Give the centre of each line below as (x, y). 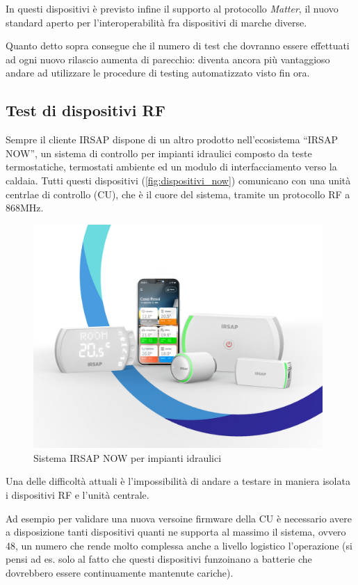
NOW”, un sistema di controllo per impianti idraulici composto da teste (159, 153)
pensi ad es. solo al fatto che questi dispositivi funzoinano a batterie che (159, 559)
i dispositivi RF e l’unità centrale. (78, 495)
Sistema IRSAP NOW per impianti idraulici (128, 457)
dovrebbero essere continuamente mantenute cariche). (120, 573)
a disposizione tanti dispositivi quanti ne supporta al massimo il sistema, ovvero (176, 532)
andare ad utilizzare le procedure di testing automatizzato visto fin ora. (158, 73)
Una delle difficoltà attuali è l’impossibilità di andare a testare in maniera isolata (178, 481)
